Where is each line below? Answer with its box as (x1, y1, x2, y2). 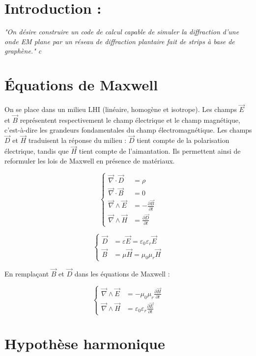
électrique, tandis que (4, 146, 69, 156)
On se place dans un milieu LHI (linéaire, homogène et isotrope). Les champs (4, 104, 237, 114)
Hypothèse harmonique (4, 333, 165, 354)
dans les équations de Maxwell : (74, 268, 170, 278)
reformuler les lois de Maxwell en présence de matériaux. (4, 155, 175, 165)
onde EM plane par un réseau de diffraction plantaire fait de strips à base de (4, 36, 235, 46)
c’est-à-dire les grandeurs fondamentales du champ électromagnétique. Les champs (4, 124, 252, 135)
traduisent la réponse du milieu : (28, 135, 127, 145)
